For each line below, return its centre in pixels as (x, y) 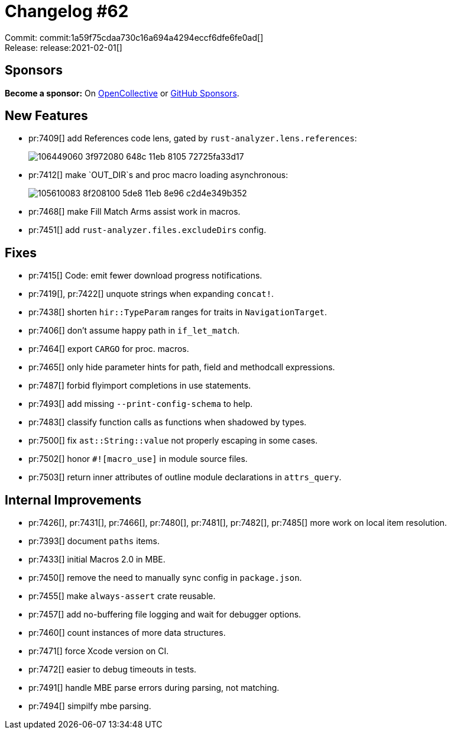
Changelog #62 (67, 11)
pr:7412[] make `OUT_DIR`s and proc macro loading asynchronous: (158, 175)
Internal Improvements (73, 500)
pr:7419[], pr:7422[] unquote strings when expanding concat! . (151, 294)
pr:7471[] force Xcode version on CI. (99, 651)
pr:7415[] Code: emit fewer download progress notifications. (145, 276)
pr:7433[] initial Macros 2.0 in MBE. (97, 560)
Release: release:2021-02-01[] (64, 47)
